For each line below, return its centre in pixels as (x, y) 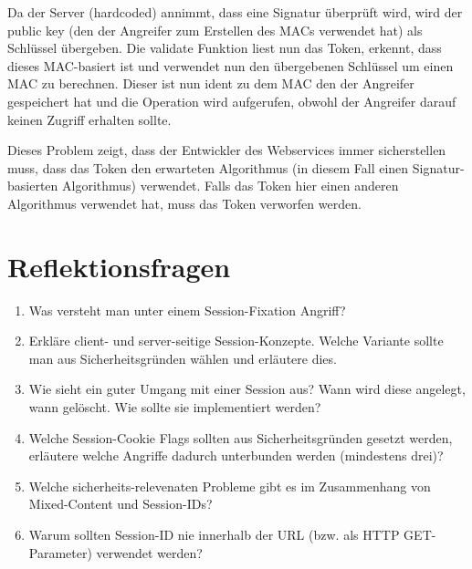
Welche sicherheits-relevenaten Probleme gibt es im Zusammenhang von (230, 486)
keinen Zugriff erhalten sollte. (89, 119)
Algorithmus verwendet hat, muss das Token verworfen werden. (184, 203)
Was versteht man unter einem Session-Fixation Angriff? (187, 310)
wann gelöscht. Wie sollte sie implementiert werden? (175, 407)
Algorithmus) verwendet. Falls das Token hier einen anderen (231, 186)
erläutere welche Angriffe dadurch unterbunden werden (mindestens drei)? (236, 455)
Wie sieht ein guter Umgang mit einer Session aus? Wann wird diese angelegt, (247, 389)
